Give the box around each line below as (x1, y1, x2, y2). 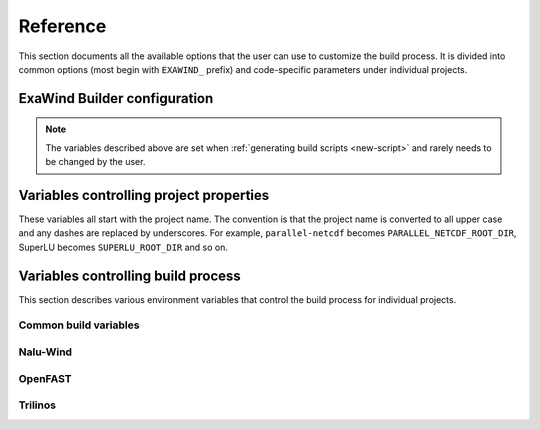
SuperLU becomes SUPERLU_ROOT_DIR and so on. (18, 241, 229, 253)
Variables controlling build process (18, 267, 242, 284)
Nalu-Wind (18, 345, 73, 359)
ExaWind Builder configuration (18, 90, 214, 107)
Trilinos (18, 398, 57, 412)
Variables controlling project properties (18, 186, 270, 204)
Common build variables (18, 318, 140, 332)
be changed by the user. (45, 156, 146, 168)
